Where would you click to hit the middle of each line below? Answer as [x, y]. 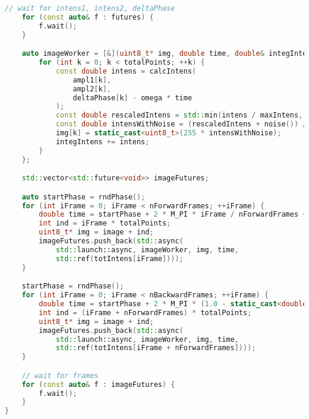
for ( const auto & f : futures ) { [88, 17]
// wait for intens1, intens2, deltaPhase [90, 8]
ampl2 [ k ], [92, 89]
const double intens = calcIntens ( [126, 71]
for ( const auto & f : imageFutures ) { [98, 384]
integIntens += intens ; [103, 142]
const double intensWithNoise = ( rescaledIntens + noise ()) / [181, 124]
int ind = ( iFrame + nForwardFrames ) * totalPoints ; [145, 312]
